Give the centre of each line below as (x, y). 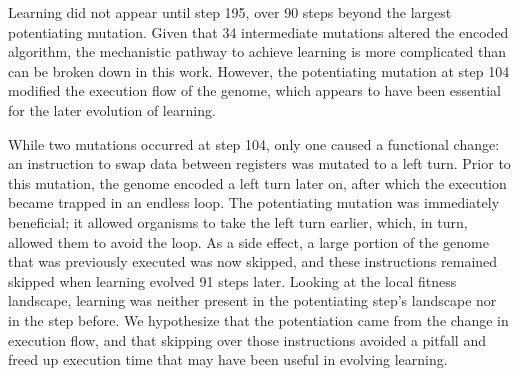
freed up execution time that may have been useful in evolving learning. (228, 359)
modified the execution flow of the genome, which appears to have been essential (254, 90)
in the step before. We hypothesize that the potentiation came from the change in (258, 319)
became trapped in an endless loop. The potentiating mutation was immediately (254, 202)
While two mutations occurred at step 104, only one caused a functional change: (254, 143)
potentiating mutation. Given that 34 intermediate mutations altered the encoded (258, 31)
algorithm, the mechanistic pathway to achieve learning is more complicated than (257, 51)
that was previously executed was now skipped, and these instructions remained (253, 261)
